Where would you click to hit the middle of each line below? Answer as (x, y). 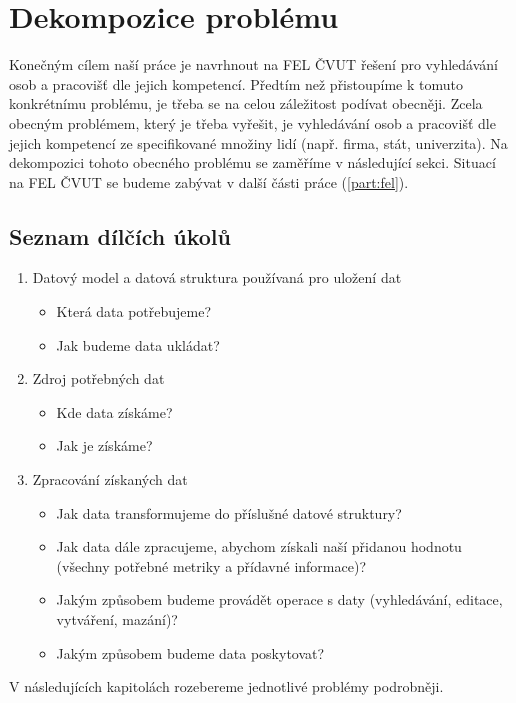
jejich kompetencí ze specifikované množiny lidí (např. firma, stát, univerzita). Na (258, 142)
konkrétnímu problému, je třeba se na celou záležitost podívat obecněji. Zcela (246, 103)
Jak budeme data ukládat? (138, 344)
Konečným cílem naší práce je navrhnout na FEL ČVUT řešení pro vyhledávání (253, 64)
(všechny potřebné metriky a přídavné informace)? (211, 565)
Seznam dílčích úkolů (120, 235)
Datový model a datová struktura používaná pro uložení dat (217, 277)
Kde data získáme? (114, 411)
